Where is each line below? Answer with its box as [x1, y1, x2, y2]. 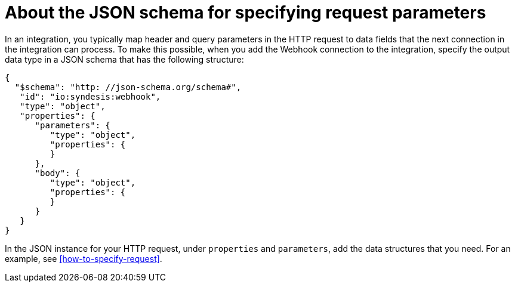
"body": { [35, 168, 81, 178]
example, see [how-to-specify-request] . [5, 253, 162, 264]
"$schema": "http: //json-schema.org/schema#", [14, 82, 242, 92]
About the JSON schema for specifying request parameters [5, 2, 486, 23]
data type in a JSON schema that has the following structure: [5, 54, 244, 64]
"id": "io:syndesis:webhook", [20, 91, 161, 101]
